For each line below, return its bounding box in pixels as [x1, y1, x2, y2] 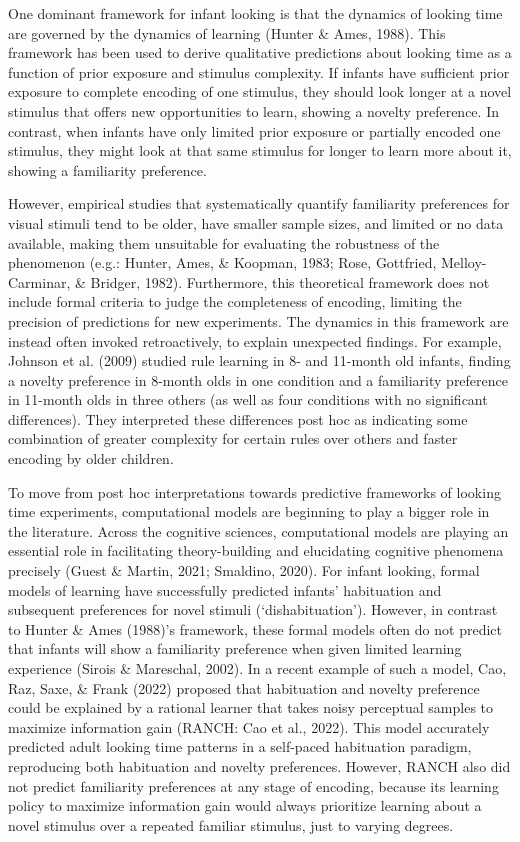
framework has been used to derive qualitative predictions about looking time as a [8, 42, 512, 63]
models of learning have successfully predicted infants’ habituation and [8, 579, 442, 600]
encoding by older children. [8, 448, 174, 469]
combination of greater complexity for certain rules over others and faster [8, 428, 458, 449]
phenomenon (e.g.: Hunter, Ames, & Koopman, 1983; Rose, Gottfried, [8, 252, 437, 273]
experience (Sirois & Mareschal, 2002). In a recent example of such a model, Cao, [8, 658, 507, 678]
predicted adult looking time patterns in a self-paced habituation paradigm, [8, 736, 472, 757]
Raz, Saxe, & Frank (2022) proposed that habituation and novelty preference [8, 677, 480, 698]
